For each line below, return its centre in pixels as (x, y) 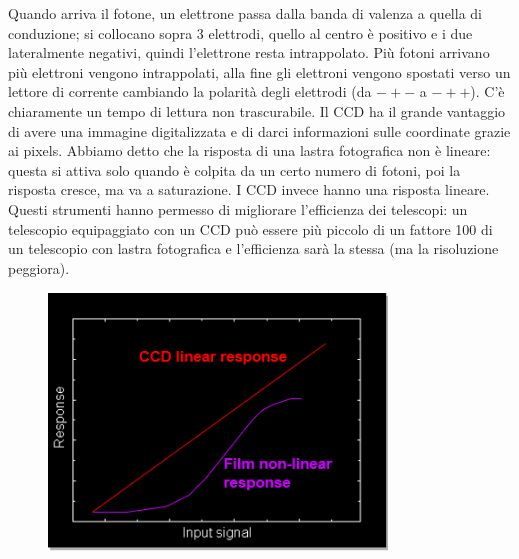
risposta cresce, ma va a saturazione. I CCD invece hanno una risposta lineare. (249, 189)
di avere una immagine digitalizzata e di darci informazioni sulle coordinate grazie (259, 130)
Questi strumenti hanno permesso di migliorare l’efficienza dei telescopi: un (238, 208)
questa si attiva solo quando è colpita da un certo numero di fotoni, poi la (234, 169)
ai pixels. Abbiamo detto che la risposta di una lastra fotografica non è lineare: (249, 150)
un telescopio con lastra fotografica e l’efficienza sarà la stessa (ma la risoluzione (253, 248)
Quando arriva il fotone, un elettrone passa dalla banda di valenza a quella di (245, 13)
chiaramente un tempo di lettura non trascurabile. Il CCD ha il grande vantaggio (257, 110)
